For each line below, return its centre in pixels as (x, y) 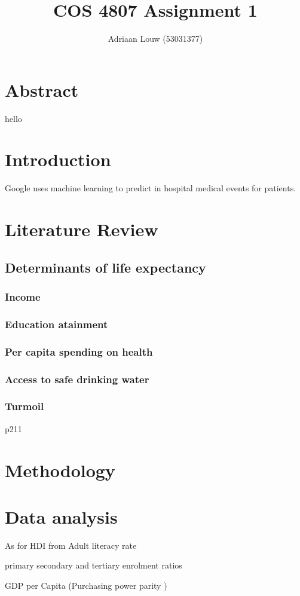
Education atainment (56, 324)
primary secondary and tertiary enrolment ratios (94, 565)
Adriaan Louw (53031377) (155, 39)
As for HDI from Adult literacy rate (71, 545)
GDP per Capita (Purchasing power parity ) (86, 585)
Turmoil (25, 406)
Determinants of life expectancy (105, 267)
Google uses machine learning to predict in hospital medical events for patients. (151, 188)
